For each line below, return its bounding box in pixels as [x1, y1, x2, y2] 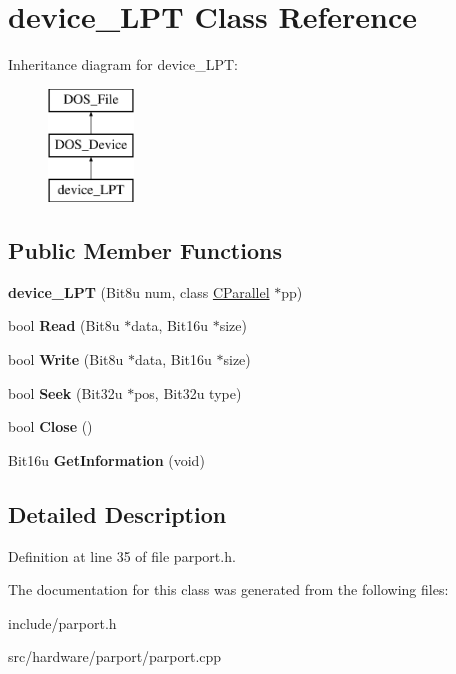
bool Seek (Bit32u [8, 382, 123, 403]
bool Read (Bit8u [8, 315, 120, 336]
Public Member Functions [8, 235, 282, 266]
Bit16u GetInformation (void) [8, 449, 205, 470]
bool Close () [8, 416, 93, 437]
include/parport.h [8, 612, 117, 633]
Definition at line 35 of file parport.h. [8, 545, 236, 566]
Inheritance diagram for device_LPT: [8, 54, 238, 75]
